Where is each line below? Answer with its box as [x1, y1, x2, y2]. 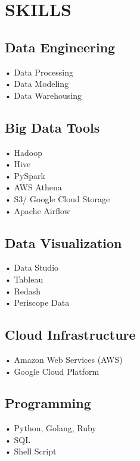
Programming [5, 394, 91, 412]
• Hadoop [5, 146, 43, 158]
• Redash [5, 284, 41, 297]
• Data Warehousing [5, 89, 82, 101]
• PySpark [5, 169, 45, 181]
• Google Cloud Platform [5, 365, 99, 377]
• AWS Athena [5, 181, 62, 193]
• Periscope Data [5, 296, 70, 309]
